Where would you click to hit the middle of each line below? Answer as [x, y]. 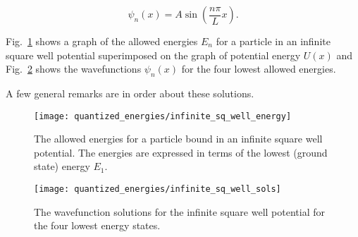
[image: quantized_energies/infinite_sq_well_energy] [163, 116]
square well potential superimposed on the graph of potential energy [153, 55]
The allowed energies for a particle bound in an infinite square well [178, 139]
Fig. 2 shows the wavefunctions [74, 69]
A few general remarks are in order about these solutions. [130, 93]
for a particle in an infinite [273, 41]
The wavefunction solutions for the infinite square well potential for [179, 211]
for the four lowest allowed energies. [259, 69]
